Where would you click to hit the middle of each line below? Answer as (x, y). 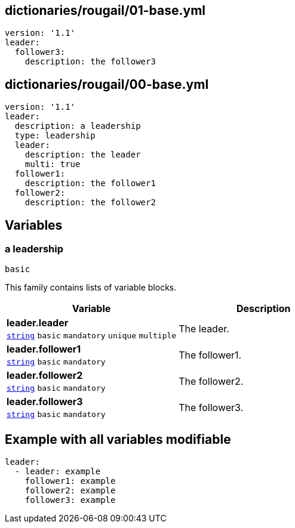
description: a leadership (78, 126)
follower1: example (70, 481)
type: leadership (55, 136)
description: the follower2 (90, 203)
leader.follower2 (45, 376)
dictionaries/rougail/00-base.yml (107, 84)
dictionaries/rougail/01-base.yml (105, 10)
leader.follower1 (44, 349)
